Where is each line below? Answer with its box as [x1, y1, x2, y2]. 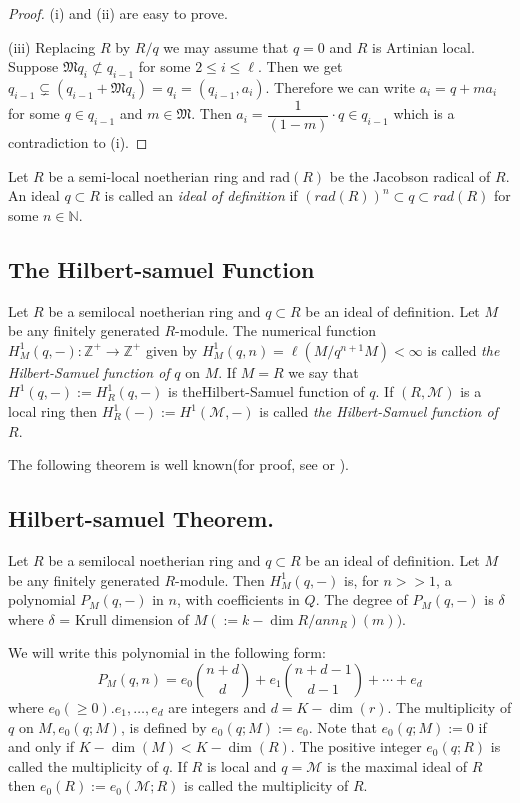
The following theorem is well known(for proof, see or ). [8, 454, 349, 475]
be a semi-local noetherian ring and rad [48, 165, 291, 186]
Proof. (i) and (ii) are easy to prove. [8, 3, 228, 23]
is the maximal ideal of [326, 755, 468, 776]
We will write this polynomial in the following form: [8, 642, 326, 663]
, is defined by [120, 716, 207, 737]
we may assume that [163, 36, 289, 57]
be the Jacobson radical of [329, 165, 491, 186]
